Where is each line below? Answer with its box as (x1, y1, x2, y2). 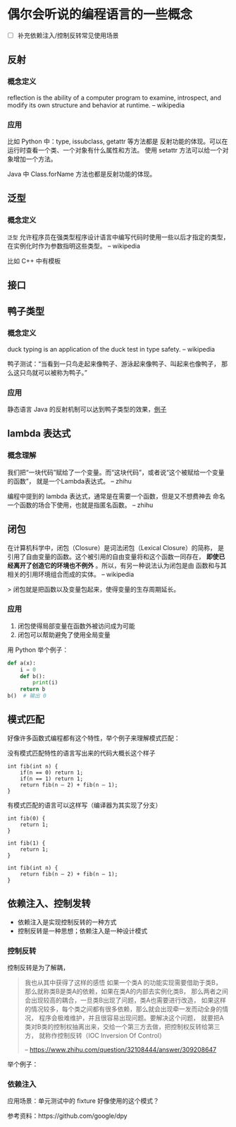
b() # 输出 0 (7, 693, 47, 700)
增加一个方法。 (13, 155, 57, 163)
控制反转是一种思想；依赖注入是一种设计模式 (17, 926, 148, 935)
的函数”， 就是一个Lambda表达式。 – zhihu (7, 477, 132, 485)
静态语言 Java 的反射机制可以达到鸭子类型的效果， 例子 (7, 405, 167, 414)
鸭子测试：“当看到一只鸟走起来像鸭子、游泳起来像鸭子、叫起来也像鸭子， (7, 359, 221, 368)
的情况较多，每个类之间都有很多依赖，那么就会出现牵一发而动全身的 (24, 1005, 223, 1013)
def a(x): (7, 660, 37, 667)
